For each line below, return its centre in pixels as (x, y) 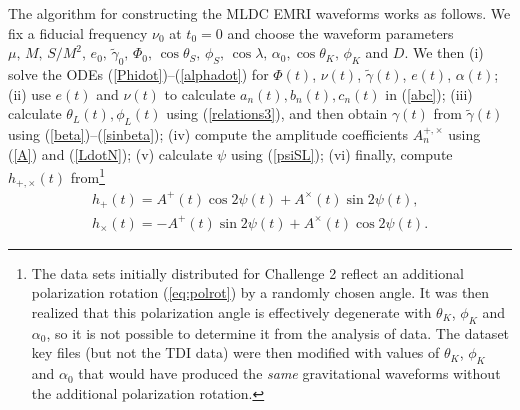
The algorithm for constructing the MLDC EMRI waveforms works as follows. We (259, 13)
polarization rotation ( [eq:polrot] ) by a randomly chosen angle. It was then (260, 292)
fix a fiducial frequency (78, 32)
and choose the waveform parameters (340, 32)
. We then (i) (444, 52)
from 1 (87, 175)
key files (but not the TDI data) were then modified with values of (235, 352)
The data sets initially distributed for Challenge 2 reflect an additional (247, 272)
